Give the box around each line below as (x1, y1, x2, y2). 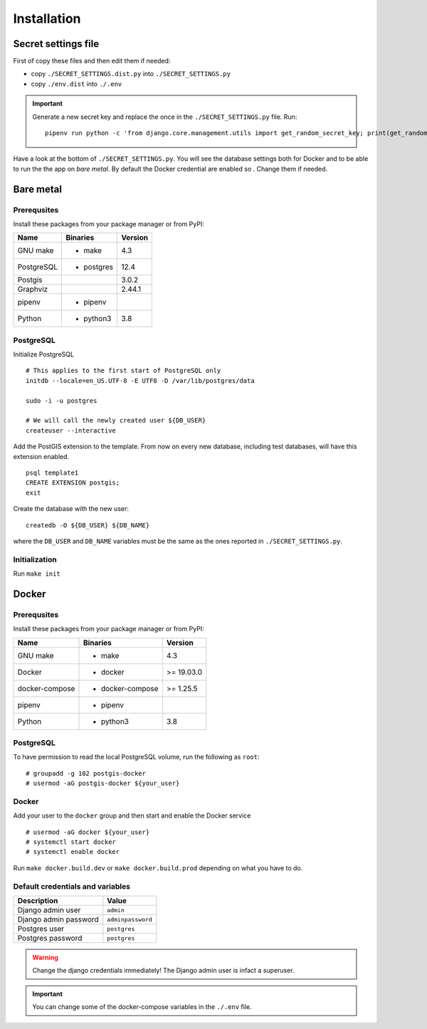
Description (17, 896, 58, 906)
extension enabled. (13, 452, 70, 460)
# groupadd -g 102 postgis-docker (26, 769, 146, 777)
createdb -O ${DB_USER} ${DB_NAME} (26, 521, 150, 529)
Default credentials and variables (13, 881, 131, 891)
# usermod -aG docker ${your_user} (26, 828, 150, 836)
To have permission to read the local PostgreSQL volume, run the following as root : (13, 753, 260, 761)
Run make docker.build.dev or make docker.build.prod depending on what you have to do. (13, 863, 303, 872)
